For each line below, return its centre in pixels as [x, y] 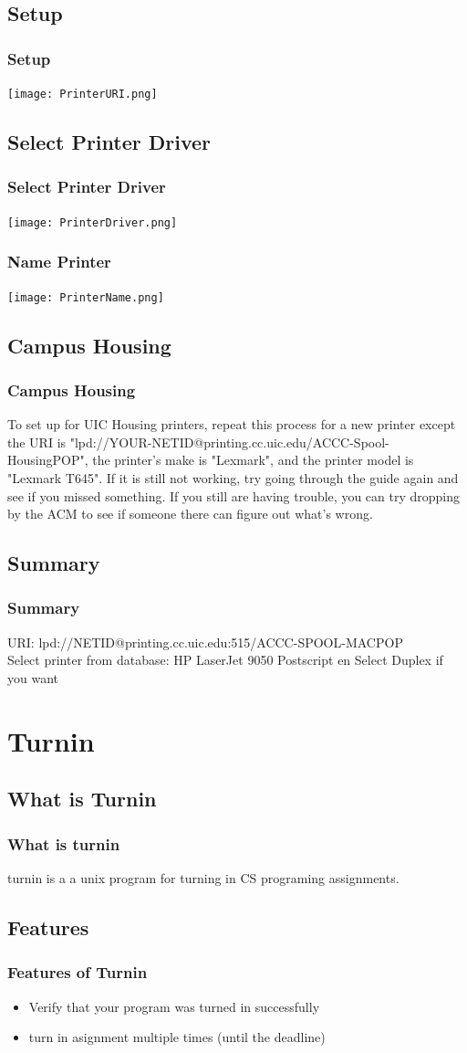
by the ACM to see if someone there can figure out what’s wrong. [190, 514]
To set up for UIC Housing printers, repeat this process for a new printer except [232, 424]
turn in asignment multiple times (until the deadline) [177, 1037]
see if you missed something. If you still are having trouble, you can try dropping [234, 495]
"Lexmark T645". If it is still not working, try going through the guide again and [233, 477]
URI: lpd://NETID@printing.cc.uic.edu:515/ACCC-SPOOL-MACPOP [205, 642]
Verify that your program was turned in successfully [174, 1006]
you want [33, 677]
